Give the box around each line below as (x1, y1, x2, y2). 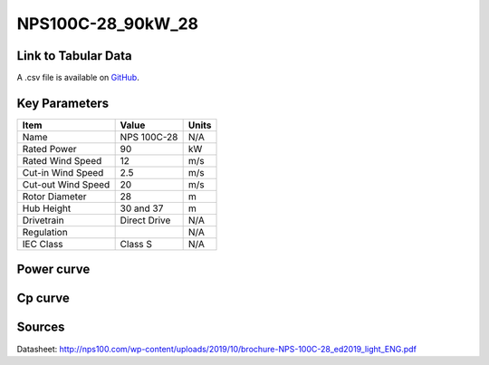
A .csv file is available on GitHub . (16, 72, 139, 83)
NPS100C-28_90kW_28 (16, 14, 199, 34)
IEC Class (22, 237, 63, 250)
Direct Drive (120, 214, 171, 226)
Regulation (22, 226, 68, 238)
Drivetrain (22, 214, 64, 226)
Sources (16, 320, 65, 335)
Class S (120, 237, 153, 250)
